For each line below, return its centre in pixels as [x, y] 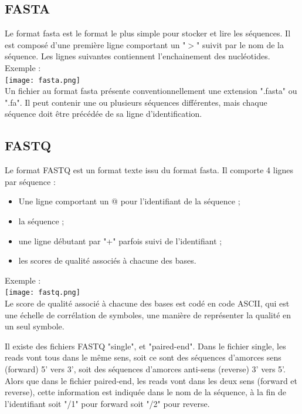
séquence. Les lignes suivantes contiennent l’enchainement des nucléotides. [138, 56]
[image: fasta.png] [43, 80]
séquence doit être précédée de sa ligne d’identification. [104, 114]
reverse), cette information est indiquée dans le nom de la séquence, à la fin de [145, 392]
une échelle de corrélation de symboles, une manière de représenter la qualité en [148, 314]
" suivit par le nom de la [240, 44]
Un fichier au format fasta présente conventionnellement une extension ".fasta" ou [151, 91]
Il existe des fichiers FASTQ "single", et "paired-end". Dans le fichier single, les [145, 346]
